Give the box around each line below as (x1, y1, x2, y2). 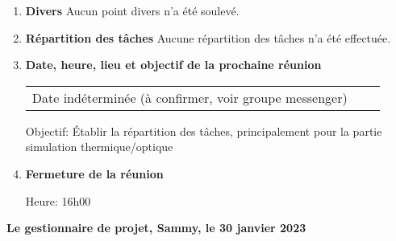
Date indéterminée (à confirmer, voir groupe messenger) (31, 88, 348, 107)
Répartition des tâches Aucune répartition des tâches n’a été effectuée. (25, 29, 391, 46)
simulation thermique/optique (25, 138, 173, 155)
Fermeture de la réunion (25, 165, 164, 182)
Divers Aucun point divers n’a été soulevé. (25, 2, 240, 18)
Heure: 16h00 (25, 192, 91, 209)
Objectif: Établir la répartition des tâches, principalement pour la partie (25, 122, 382, 139)
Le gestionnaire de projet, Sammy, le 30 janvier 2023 (6, 219, 306, 236)
